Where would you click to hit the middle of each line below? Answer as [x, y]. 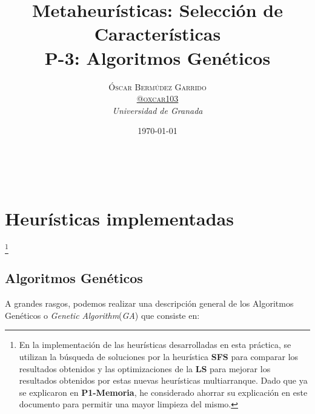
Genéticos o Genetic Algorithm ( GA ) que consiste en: [102, 315]
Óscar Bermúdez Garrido [157, 86]
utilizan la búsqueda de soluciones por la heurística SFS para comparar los [159, 356]
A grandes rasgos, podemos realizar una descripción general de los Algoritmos [149, 303]
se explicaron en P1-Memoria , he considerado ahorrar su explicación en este [163, 392]
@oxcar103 [157, 98]
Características [157, 34]
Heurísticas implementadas [119, 218]
